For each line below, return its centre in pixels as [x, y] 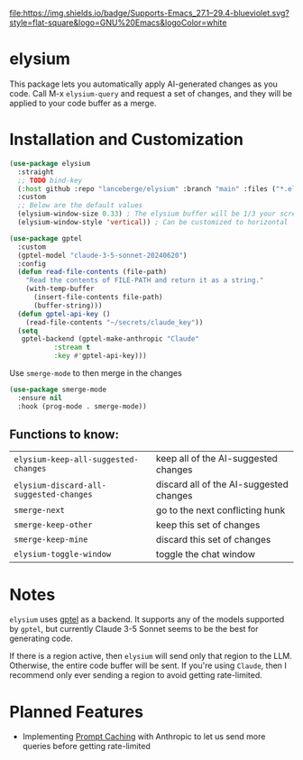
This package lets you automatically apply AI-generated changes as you [143, 84]
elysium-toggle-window [62, 554]
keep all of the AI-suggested [217, 459]
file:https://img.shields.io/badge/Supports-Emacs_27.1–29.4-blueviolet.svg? [150, 13]
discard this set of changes [214, 540]
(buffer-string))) [68, 306]
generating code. [41, 638]
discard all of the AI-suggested [222, 484]
